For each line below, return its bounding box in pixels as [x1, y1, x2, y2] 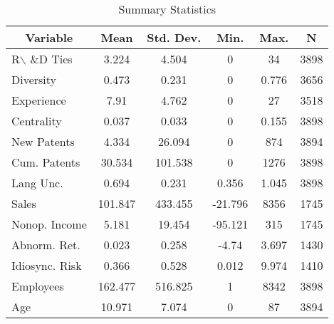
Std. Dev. [147, 29, 202, 46]
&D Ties [30, 51, 73, 67]
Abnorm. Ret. [11, 236, 80, 253]
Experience [11, 92, 66, 108]
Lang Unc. [11, 174, 63, 191]
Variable [25, 29, 73, 46]
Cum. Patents [11, 154, 80, 170]
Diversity [11, 71, 57, 88]
